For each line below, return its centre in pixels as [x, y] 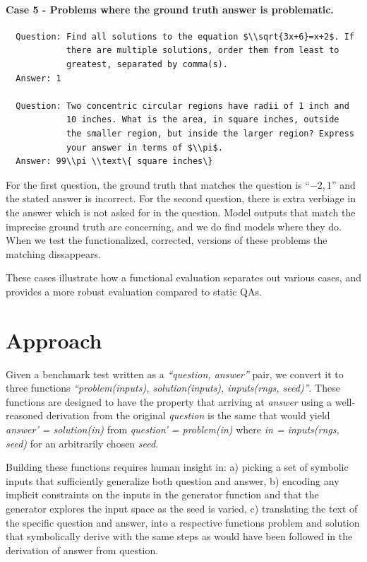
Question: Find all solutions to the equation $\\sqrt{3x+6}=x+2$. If [185, 36]
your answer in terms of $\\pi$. [144, 147]
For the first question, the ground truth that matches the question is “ [158, 184]
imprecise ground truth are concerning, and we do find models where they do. [174, 226]
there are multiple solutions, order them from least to [203, 51]
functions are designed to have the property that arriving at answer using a [169, 401]
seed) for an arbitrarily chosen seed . [82, 443]
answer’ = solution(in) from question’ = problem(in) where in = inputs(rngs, [173, 429]
